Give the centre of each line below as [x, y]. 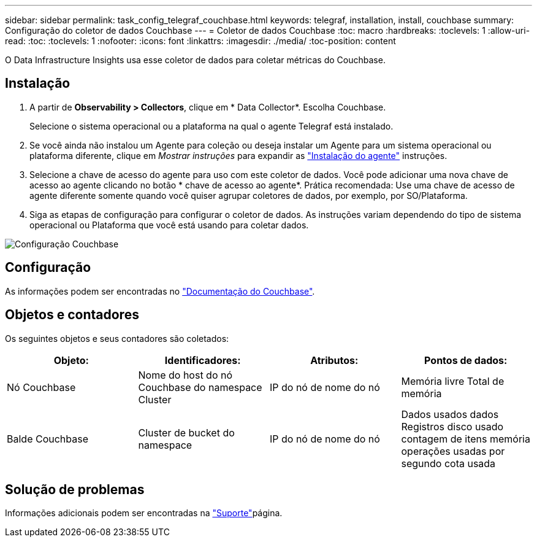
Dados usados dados [450, 414]
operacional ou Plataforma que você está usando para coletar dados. [169, 225]
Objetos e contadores [72, 315]
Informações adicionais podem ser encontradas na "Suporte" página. [144, 513]
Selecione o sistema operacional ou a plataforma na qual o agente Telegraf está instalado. [211, 126]
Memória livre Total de [453, 381]
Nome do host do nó [185, 375]
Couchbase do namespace [200, 387]
